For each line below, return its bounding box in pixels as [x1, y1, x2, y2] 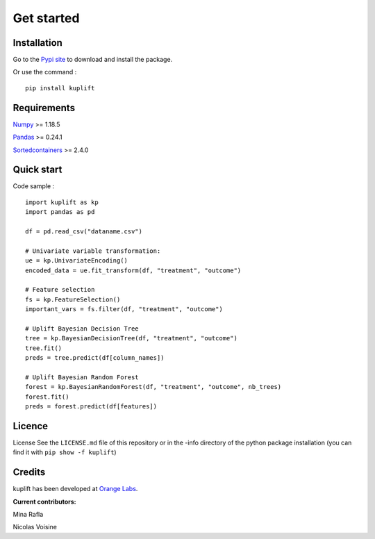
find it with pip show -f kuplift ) [12, 448, 117, 456]
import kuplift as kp [25, 198, 99, 206]
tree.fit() [25, 344, 62, 352]
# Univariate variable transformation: [25, 247, 161, 255]
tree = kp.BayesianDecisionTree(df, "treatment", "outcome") [25, 334, 237, 342]
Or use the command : [12, 68, 77, 76]
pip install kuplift [25, 84, 95, 92]
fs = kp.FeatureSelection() [25, 295, 121, 304]
